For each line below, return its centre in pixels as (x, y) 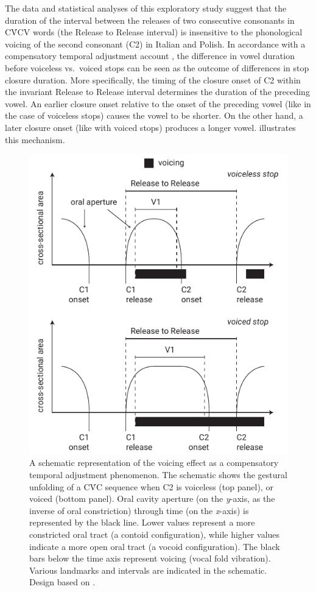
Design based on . (62, 582)
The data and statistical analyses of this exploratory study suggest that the (146, 8)
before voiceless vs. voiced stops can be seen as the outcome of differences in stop (157, 67)
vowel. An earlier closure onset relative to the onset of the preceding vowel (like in (158, 103)
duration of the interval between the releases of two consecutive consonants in (150, 20)
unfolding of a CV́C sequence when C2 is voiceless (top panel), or (151, 486)
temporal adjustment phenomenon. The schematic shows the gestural (158, 474)
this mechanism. (35, 139)
